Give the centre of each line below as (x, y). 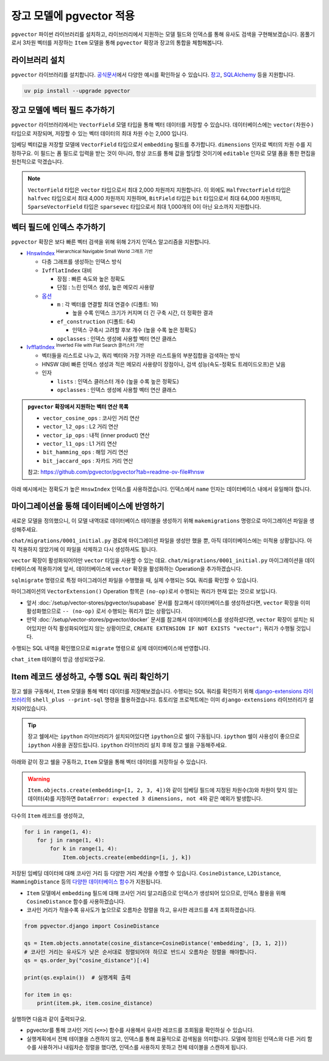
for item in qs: (48, 994)
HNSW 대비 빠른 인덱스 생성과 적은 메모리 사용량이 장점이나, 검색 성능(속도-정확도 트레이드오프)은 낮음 (164, 364)
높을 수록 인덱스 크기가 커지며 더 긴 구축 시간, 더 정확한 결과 (143, 313)
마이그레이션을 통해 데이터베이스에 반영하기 (88, 506)
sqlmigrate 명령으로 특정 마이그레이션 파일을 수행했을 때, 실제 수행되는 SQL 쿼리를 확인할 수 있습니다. (135, 580)
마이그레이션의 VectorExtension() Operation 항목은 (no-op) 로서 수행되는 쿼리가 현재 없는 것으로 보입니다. (144, 592)
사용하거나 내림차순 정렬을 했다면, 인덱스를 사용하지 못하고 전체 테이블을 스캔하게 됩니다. (143, 1048)
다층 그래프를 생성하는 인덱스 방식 (82, 262)
